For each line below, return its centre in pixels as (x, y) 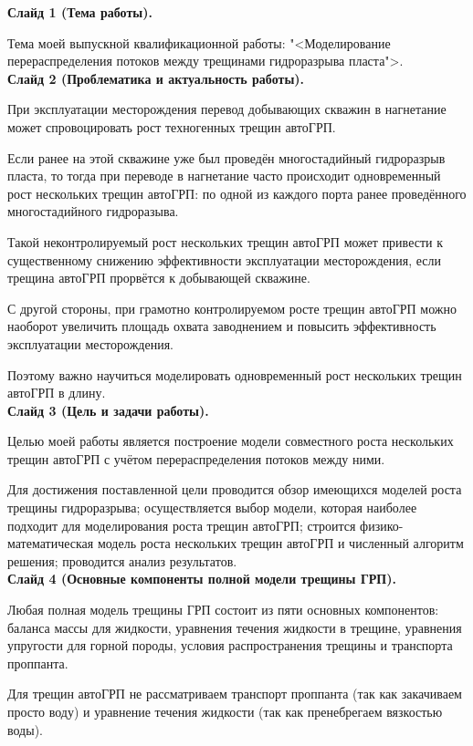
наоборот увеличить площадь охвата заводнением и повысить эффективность (222, 326)
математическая (51, 543)
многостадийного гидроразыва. (93, 211)
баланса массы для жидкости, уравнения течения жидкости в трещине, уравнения (235, 627)
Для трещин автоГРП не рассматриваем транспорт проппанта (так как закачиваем (235, 694)
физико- (382, 525)
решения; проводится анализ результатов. (122, 560)
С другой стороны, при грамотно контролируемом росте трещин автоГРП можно (232, 308)
